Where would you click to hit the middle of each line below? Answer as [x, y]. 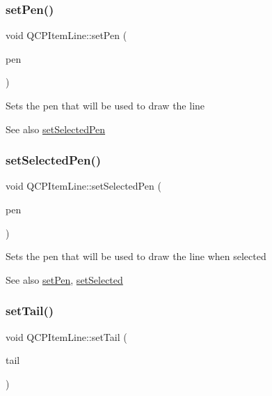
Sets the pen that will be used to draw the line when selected [136, 256]
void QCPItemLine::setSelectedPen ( [83, 186]
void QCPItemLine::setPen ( [66, 35]
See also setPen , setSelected [64, 279]
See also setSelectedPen [56, 129]
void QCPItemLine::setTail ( [66, 336]
